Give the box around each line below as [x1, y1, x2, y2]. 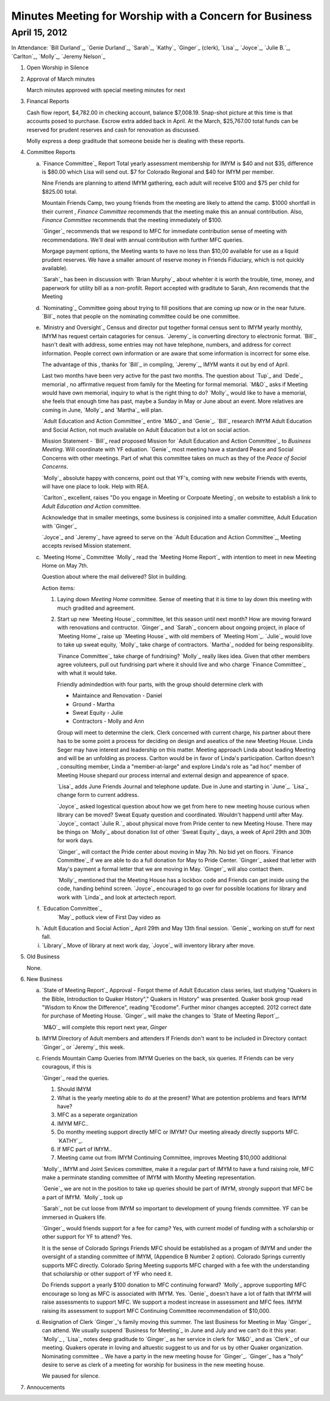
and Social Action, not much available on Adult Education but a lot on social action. [42, 426, 251, 434]
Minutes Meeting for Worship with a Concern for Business [11, 9, 312, 23]
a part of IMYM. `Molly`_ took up [42, 1193, 123, 1201]
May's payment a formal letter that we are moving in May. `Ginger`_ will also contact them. [57, 865, 284, 873]
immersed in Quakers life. [42, 1213, 106, 1221]
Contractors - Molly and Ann [72, 717, 144, 725]
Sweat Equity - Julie [72, 709, 123, 716]
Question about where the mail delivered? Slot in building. [42, 573, 188, 580]
